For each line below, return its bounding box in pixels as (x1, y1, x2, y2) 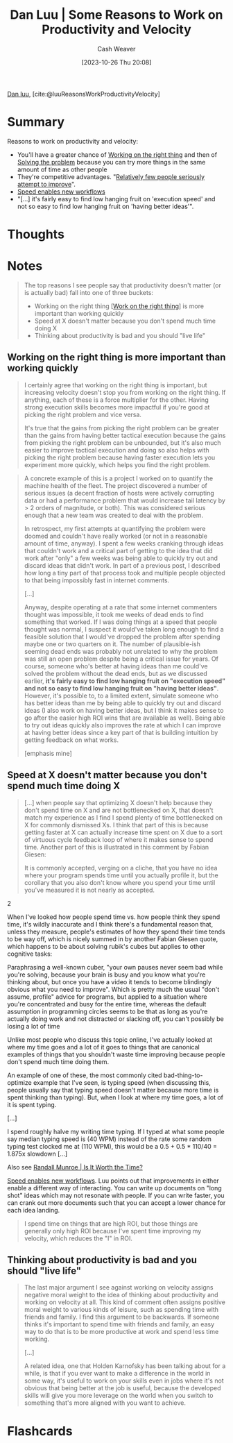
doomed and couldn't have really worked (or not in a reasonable (24, 532, 208, 540)
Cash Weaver (97, 44, 136, 53)
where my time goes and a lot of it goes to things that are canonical (7, 1043, 200, 1051)
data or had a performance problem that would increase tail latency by (24, 496, 225, 505)
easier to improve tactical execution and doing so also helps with (24, 446, 209, 454)
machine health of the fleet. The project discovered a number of (24, 481, 208, 489)
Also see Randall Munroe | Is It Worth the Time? (7, 1163, 144, 1171)
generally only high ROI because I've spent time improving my (24, 1226, 202, 1235)
